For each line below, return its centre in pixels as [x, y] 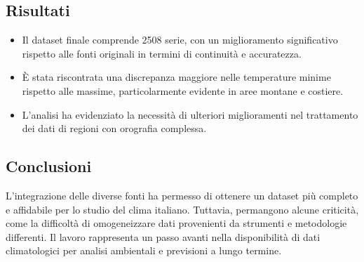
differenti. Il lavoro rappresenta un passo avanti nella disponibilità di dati [163, 236]
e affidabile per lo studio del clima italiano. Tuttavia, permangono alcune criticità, [182, 209]
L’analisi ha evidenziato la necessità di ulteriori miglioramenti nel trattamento [190, 114]
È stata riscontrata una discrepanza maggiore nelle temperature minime [176, 77]
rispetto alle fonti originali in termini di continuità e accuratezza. [162, 53]
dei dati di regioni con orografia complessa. [114, 128]
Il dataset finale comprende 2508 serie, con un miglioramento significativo [180, 40]
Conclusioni [49, 166]
